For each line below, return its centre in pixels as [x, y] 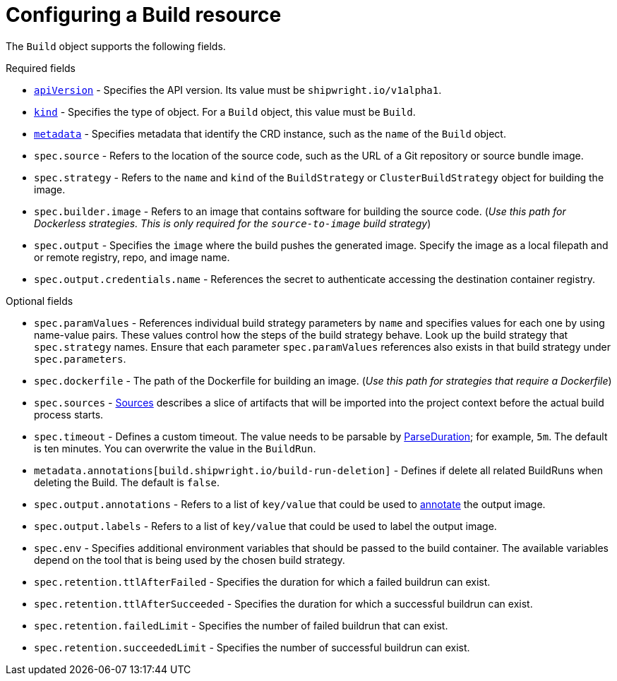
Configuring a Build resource [144, 15]
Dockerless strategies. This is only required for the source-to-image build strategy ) [233, 223]
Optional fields [40, 301]
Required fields [41, 68]
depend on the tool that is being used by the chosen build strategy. [190, 560]
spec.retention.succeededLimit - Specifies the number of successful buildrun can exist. [252, 647]
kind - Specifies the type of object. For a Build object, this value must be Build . [225, 112]
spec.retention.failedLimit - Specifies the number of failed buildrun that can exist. [241, 625]
